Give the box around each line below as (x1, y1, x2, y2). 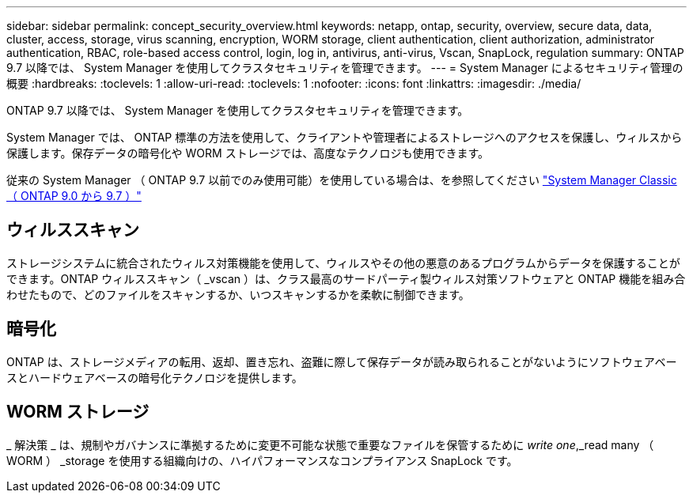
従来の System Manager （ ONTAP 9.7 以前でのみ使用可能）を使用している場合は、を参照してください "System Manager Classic (6, 173, 677, 187)
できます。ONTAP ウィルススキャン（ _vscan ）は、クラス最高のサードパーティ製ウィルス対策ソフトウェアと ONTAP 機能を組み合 (6, 271, 686, 285)
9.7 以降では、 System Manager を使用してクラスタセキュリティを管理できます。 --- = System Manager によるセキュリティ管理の (6, 61, 684, 74)
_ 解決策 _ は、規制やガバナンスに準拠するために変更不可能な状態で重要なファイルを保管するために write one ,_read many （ (6, 437, 654, 452)
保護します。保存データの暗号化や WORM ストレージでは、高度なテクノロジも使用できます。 (6, 146, 490, 160)
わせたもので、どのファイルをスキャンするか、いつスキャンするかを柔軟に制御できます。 (6, 287, 470, 301)
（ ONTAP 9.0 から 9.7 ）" (6, 189, 142, 202)
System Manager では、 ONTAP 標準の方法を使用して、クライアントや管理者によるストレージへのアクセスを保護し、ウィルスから (6, 130, 683, 144)
